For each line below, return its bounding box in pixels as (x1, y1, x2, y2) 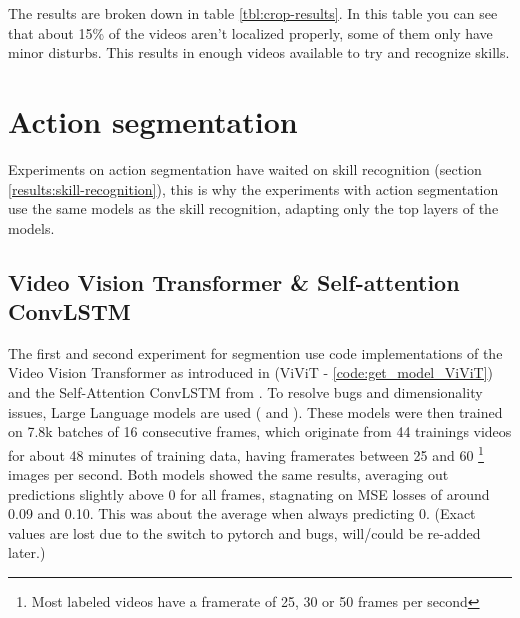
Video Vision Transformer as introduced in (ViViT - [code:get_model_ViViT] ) (8, 362, 493, 383)
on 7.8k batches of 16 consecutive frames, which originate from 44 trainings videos (8, 421, 512, 442)
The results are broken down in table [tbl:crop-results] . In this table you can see (8, 3, 498, 23)
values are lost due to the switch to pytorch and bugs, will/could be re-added (8, 522, 481, 543)
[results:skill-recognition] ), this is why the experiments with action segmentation (8, 178, 499, 199)
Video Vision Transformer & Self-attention (8, 266, 460, 297)
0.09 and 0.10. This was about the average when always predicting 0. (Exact (8, 503, 476, 524)
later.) (8, 542, 46, 563)
